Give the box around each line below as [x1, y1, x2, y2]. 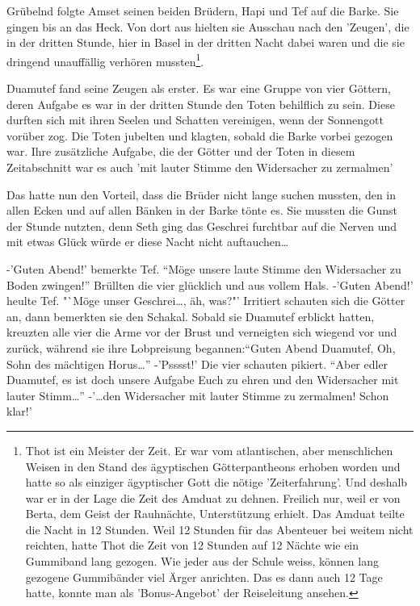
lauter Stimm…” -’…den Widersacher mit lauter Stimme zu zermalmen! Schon [6, 387, 389, 403]
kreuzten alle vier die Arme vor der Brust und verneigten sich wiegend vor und [6, 324, 397, 341]
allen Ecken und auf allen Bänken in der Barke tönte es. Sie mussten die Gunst [6, 202, 398, 219]
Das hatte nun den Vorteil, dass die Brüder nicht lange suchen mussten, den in [6, 186, 397, 203]
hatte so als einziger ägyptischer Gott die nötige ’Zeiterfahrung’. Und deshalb [25, 474, 408, 491]
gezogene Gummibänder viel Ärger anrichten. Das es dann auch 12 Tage [25, 568, 383, 585]
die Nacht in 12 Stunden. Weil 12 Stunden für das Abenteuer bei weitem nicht [25, 520, 414, 537]
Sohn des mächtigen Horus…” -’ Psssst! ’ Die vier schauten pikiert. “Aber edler [6, 355, 388, 372]
